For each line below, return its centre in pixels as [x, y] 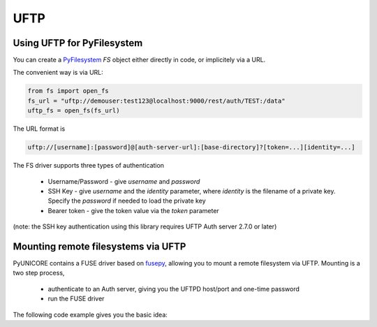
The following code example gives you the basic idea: [90, 314]
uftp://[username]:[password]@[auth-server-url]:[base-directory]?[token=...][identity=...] [191, 147]
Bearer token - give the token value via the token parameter [133, 210]
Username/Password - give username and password [124, 181]
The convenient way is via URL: [58, 73]
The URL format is [39, 129]
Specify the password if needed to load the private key [127, 201]
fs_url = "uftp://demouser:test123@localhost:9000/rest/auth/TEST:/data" [156, 101]
